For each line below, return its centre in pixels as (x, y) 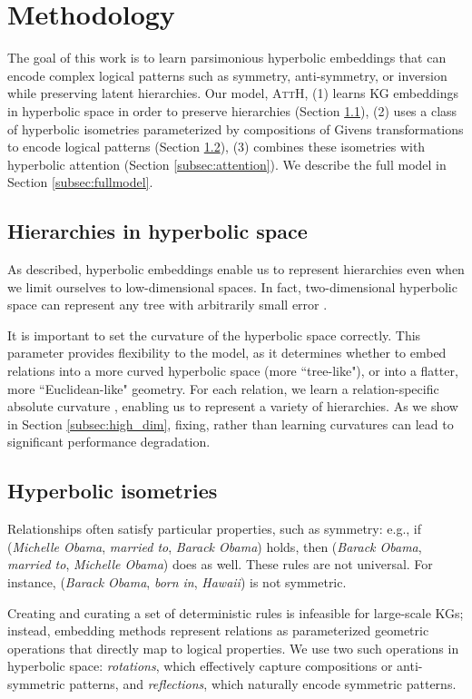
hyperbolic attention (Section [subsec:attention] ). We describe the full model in (227, 164)
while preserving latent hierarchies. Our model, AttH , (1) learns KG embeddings (233, 93)
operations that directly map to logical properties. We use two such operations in (233, 648)
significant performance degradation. (109, 442)
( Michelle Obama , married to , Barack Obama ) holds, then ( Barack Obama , (215, 546)
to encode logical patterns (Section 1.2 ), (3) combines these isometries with (216, 147)
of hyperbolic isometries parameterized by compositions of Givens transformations (236, 128)
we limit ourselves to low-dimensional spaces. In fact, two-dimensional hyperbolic (232, 286)
